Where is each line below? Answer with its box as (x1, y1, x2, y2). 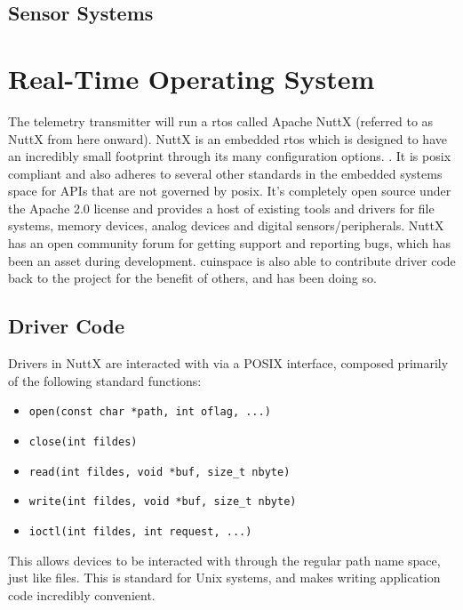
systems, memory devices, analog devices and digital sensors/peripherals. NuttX (8, 216, 444, 235)
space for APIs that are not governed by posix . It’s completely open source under (8, 181, 451, 200)
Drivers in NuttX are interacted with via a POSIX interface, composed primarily (8, 354, 449, 373)
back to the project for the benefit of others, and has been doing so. (8, 269, 377, 287)
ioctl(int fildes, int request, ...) (28, 525, 252, 538)
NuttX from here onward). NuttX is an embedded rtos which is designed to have (8, 129, 447, 148)
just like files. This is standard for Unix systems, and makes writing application (8, 568, 441, 587)
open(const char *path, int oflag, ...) (28, 405, 271, 419)
